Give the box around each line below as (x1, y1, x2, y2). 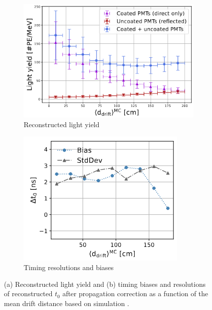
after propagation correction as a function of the (62, 288, 209, 299)
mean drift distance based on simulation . (4, 298, 129, 308)
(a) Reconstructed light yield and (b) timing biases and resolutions (4, 278, 206, 289)
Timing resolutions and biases (24, 262, 114, 273)
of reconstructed (4, 288, 53, 299)
